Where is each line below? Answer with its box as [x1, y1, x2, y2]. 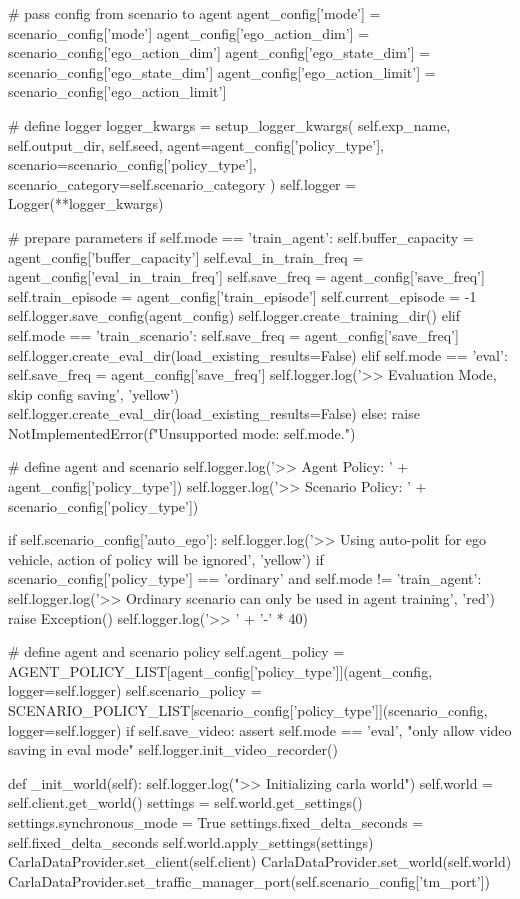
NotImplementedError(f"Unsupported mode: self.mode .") [8, 422, 356, 443]
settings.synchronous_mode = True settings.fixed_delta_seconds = [8, 811, 424, 832]
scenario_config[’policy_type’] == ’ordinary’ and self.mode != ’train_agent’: [8, 568, 482, 589]
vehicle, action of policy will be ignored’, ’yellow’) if [8, 548, 324, 569]
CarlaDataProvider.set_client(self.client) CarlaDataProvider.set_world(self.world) [8, 851, 512, 872]
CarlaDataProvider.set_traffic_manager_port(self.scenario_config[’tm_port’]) [8, 870, 491, 891]
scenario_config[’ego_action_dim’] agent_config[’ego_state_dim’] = [8, 42, 431, 63]
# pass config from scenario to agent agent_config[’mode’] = [8, 3, 381, 23]
